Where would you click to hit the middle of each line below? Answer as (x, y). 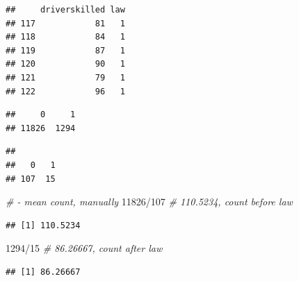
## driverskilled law (65, 10)
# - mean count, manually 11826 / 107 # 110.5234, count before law (149, 202)
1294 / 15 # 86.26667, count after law (84, 248)
